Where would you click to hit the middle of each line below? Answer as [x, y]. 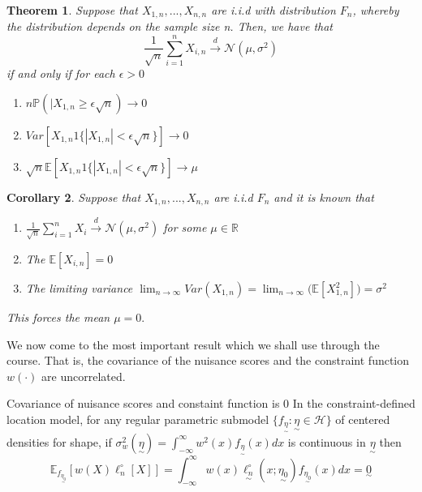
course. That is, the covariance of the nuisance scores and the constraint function [208, 360]
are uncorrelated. [84, 376]
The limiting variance [79, 288]
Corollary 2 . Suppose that [74, 197]
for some [185, 227]
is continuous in [327, 441]
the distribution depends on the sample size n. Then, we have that [170, 26]
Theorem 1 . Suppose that [72, 10]
